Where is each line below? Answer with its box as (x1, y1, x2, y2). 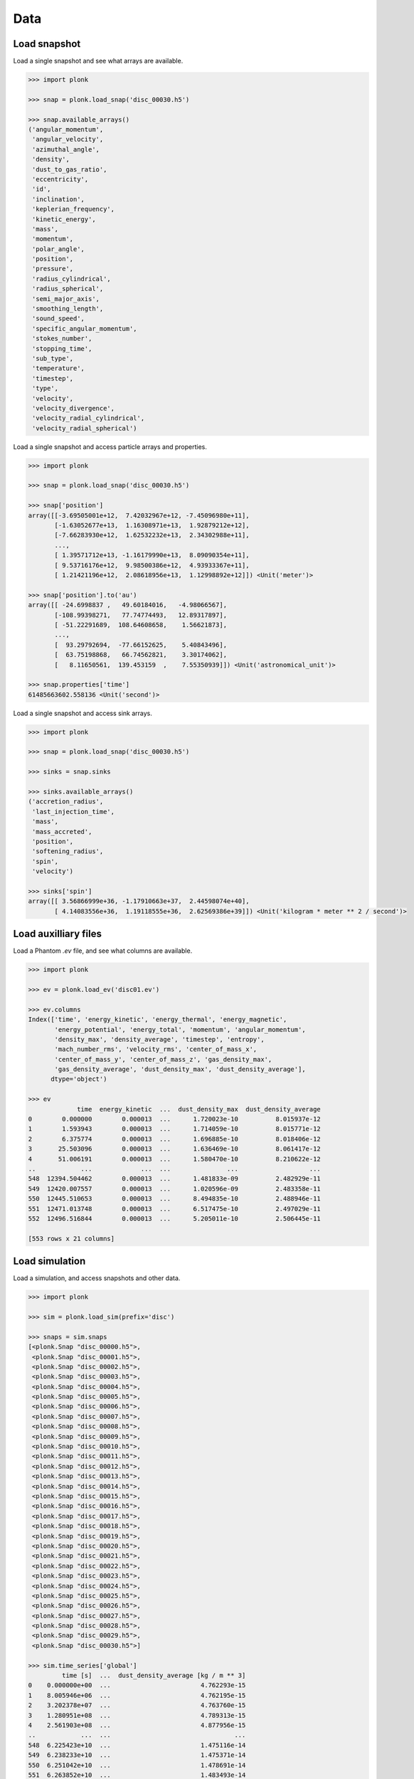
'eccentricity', (32, 175, 89, 183)
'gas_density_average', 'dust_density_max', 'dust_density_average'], (54, 1065, 306, 1074)
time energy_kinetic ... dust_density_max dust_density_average (77, 1105, 322, 1113)
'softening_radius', (32, 848, 104, 855)
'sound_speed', (32, 315, 85, 323)
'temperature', (32, 364, 85, 373)
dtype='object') (51, 1075, 107, 1083)
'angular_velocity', (32, 135, 104, 144)
